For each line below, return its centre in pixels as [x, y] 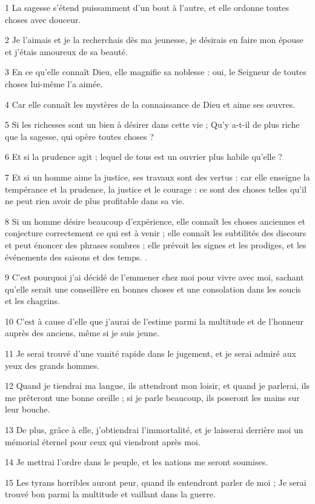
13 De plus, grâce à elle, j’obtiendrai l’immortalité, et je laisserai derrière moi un [154, 430]
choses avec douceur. [43, 19]
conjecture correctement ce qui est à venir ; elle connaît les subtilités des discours [156, 233]
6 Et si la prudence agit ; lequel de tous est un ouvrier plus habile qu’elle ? [144, 157]
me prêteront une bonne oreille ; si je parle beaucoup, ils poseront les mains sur [152, 397]
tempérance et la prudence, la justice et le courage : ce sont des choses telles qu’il [156, 189]
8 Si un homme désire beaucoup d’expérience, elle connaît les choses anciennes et [155, 221]
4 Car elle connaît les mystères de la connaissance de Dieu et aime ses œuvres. [150, 104]
